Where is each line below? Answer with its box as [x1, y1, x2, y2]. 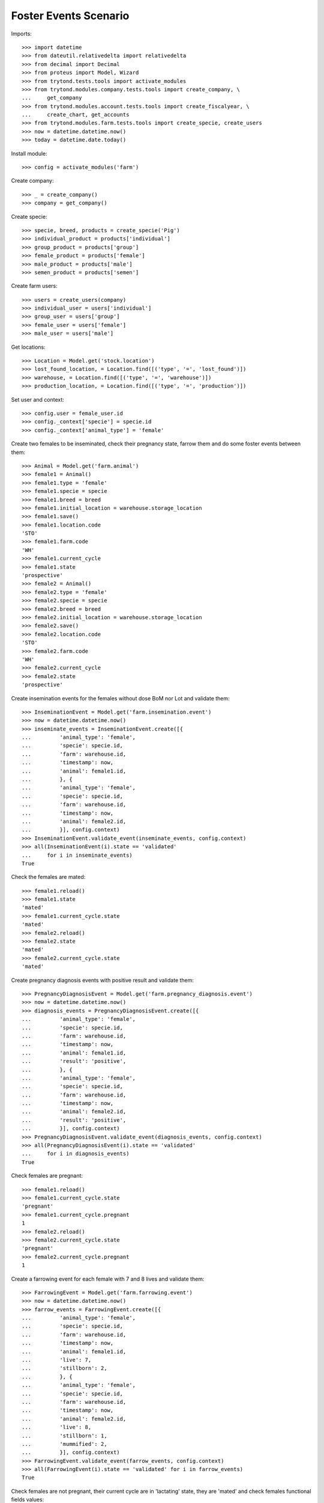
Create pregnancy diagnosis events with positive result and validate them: [11, 976, 194, 984]
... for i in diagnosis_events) [22, 1150, 130, 1157]
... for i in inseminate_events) [22, 851, 133, 859]
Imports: [11, 30, 32, 37]
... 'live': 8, [22, 1424, 92, 1431]
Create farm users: [11, 283, 58, 290]
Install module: [11, 150, 47, 157]
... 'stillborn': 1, [22, 1432, 107, 1439]
